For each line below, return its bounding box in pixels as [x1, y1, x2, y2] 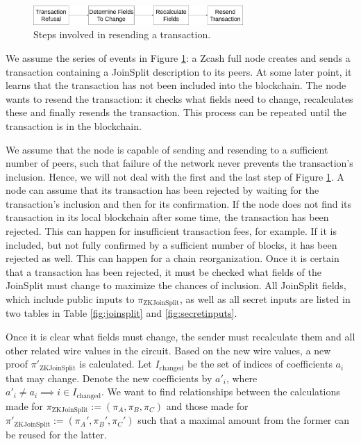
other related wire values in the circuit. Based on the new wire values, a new [6, 343, 331, 357]
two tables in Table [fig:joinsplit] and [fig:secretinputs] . [6, 306, 237, 320]
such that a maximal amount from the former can [137, 413, 350, 427]
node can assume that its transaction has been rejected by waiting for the [6, 183, 319, 197]
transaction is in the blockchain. [6, 118, 142, 133]
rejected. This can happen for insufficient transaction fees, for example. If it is [6, 224, 337, 238]
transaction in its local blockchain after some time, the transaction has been [6, 210, 329, 224]
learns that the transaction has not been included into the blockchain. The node [6, 78, 346, 92]
